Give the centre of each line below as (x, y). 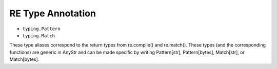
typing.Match (39, 36)
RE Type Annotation (53, 13)
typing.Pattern (42, 29)
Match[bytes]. (24, 59)
